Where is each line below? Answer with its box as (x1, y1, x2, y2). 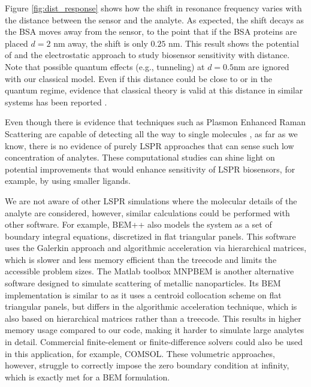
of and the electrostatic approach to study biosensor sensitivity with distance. (5, 49, 290, 61)
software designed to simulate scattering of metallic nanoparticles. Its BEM (5, 277, 281, 289)
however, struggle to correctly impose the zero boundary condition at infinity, (5, 359, 289, 371)
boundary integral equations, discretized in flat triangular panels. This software (5, 229, 296, 242)
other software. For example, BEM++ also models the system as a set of (5, 218, 272, 231)
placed (5, 37, 28, 49)
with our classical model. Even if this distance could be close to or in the (5, 72, 272, 84)
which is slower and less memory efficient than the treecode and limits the (5, 253, 277, 265)
